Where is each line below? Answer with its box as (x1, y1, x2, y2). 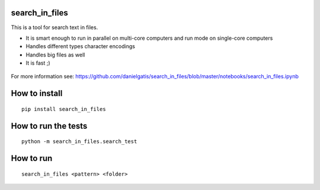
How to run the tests (11, 121, 88, 131)
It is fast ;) (25, 59, 50, 66)
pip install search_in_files (21, 106, 106, 112)
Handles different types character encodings (25, 43, 136, 50)
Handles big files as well (25, 51, 85, 58)
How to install (11, 88, 63, 99)
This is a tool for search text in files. (11, 24, 98, 31)
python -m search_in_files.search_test (21, 138, 137, 145)
